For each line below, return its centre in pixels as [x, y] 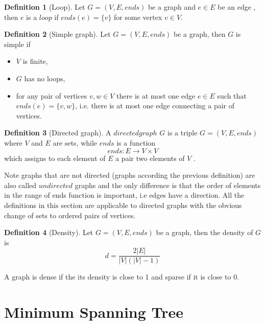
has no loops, [45, 78]
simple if [17, 44]
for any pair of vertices [52, 95]
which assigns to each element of [55, 158]
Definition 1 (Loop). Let [45, 7]
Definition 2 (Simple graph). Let [57, 34]
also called [20, 185]
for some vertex [138, 17]
